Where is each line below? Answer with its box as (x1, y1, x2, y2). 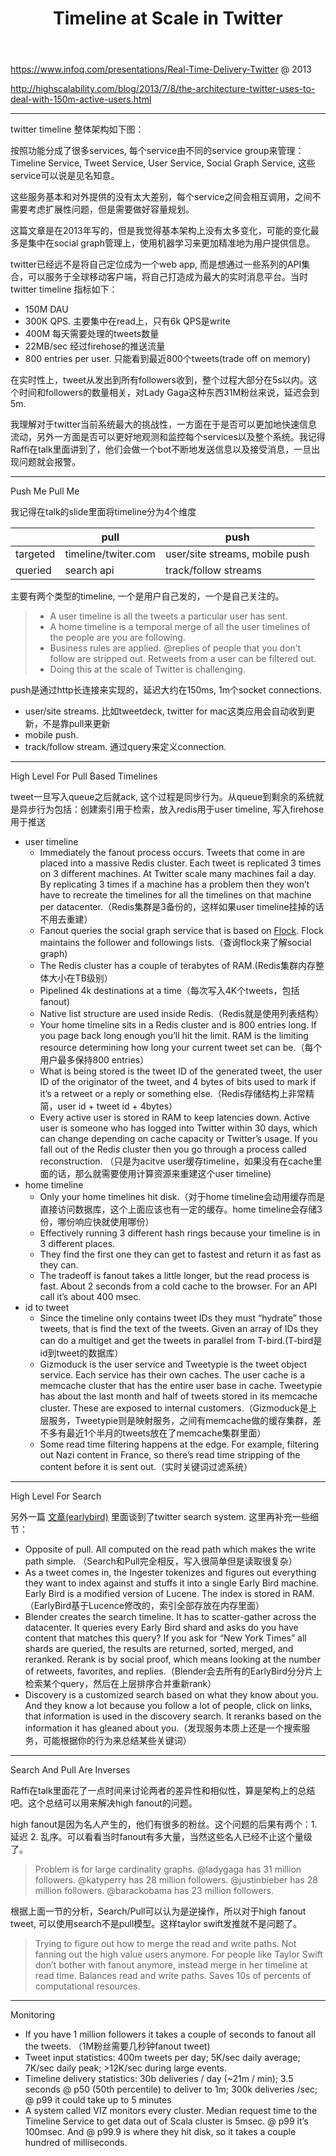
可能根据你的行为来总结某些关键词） (42, 1735, 192, 1747)
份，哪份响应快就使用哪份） (39, 1216, 155, 1228)
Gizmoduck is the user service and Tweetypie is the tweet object (39, 1358, 308, 1371)
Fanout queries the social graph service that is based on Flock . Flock (39, 925, 324, 937)
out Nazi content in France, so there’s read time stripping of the (39, 1449, 301, 1461)
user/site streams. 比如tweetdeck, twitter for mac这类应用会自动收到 (24, 705, 307, 717)
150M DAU (24, 303, 69, 316)
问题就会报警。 (18, 456, 81, 468)
